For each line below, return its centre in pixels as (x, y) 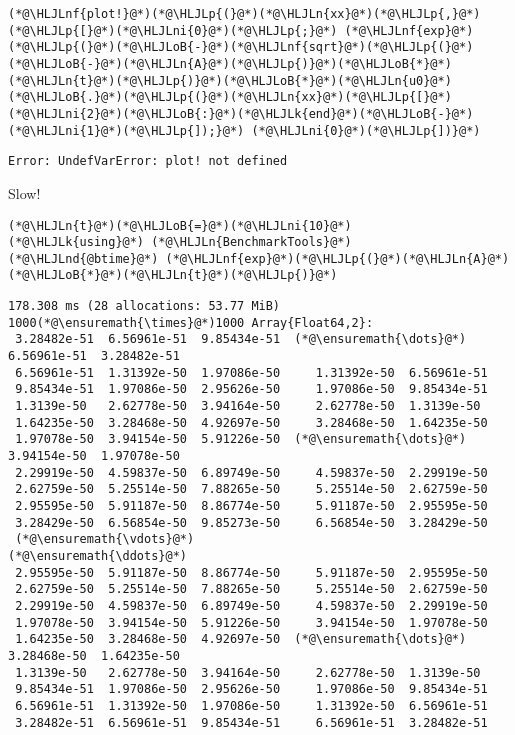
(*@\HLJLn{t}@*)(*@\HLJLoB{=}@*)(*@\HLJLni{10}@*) (180, 225)
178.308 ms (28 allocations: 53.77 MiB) (144, 306)
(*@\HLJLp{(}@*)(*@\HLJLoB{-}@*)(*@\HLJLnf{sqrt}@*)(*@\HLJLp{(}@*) (241, 47)
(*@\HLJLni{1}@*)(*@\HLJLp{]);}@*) (126, 130)
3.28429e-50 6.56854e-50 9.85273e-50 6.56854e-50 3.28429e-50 (251, 522)
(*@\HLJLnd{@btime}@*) (83, 258)
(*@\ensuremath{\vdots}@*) (105, 539)
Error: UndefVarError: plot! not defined (148, 161)
